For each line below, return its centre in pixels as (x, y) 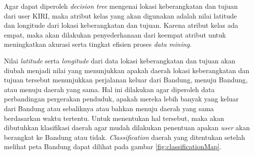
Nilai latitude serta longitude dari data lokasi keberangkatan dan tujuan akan (120, 60)
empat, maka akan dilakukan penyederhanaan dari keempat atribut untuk (115, 34)
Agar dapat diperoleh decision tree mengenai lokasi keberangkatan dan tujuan (121, 6)
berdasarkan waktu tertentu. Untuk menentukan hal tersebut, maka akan (114, 118)
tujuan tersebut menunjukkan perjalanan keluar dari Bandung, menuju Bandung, (126, 80)
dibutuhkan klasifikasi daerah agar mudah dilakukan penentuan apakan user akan (127, 127)
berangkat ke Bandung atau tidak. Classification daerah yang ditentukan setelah (125, 137)
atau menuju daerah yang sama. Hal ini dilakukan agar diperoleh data (109, 89)
